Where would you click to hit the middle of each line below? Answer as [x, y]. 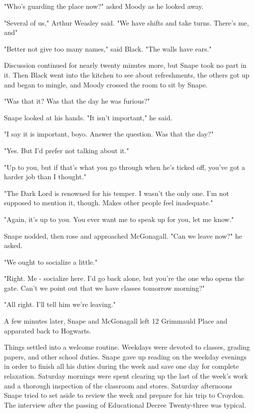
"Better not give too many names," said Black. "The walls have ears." [108, 48]
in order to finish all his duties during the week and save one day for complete [122, 366]
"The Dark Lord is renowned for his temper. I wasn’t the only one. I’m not [117, 193]
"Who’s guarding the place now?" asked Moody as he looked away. [104, 6]
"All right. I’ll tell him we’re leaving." [60, 304]
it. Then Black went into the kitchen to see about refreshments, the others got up [127, 74]
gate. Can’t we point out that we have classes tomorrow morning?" [104, 288]
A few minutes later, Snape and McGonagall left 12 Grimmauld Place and [116, 321]
